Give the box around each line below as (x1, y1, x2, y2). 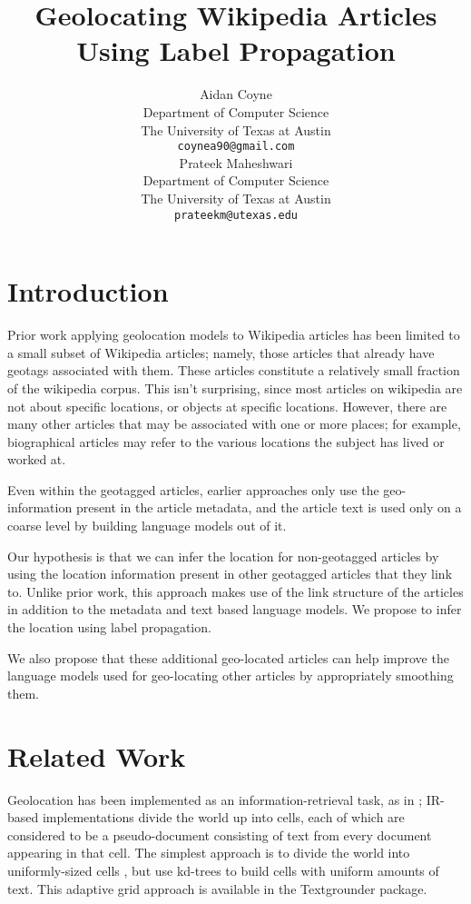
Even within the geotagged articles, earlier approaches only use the (7, 480, 379, 499)
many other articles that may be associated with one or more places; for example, (7, 414, 461, 433)
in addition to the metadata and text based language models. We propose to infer (7, 600, 462, 619)
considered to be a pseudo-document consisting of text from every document (7, 825, 432, 844)
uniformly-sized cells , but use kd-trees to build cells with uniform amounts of (7, 860, 439, 879)
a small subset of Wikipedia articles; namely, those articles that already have (7, 343, 435, 362)
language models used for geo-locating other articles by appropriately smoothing (7, 666, 454, 685)
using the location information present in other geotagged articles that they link (7, 564, 453, 583)
